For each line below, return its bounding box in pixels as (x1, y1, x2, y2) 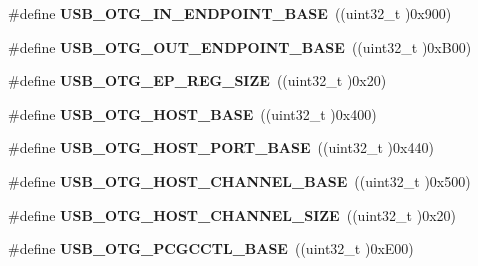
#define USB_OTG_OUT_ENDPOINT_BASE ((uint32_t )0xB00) (8, 36, 472, 57)
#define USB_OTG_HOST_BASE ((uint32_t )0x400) (8, 103, 377, 124)
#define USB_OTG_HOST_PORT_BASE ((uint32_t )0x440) (8, 137, 434, 158)
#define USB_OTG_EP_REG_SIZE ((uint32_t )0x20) (8, 70, 387, 91)
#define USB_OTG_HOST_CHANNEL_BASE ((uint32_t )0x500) (8, 170, 471, 191)
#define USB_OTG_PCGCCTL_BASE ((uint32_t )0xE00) (8, 238, 414, 259)
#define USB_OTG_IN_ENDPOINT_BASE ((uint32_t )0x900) (8, 3, 452, 23)
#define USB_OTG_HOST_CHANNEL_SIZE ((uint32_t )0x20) (8, 204, 457, 225)
